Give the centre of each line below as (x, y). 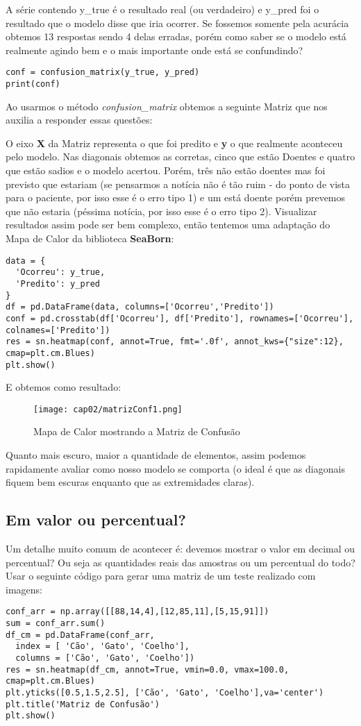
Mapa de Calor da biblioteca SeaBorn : (90, 238)
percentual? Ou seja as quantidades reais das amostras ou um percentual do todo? (180, 562)
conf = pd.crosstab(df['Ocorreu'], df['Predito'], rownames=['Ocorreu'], (180, 318)
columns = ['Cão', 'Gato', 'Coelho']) (105, 658)
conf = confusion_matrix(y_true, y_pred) (103, 73)
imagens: (24, 589)
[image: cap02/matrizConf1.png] (108, 409)
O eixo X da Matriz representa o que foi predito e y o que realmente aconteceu (174, 143)
